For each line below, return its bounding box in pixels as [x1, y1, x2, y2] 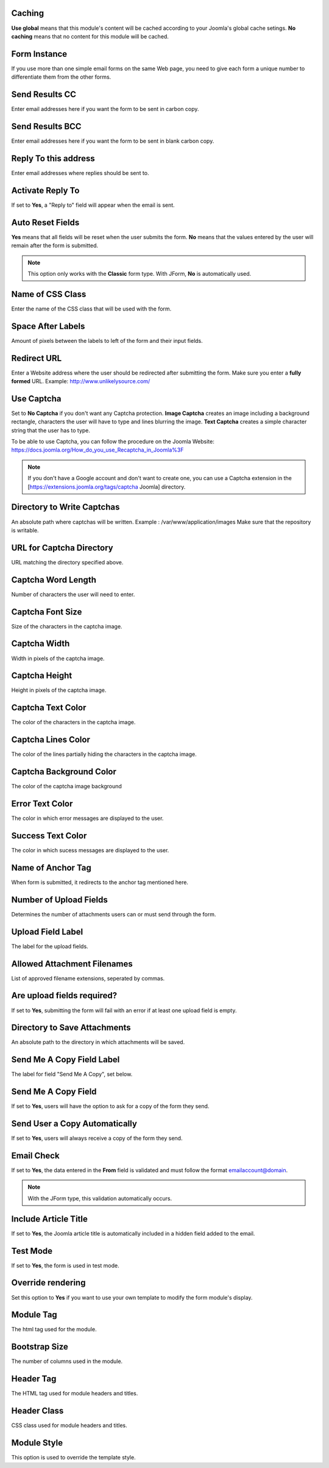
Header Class [11, 1406, 64, 1416]
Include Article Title [11, 1214, 88, 1224]
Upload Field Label [11, 926, 83, 937]
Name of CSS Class [11, 289, 87, 299]
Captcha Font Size [11, 606, 82, 617]
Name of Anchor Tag [11, 862, 91, 873]
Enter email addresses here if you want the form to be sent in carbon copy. [11, 106, 199, 113]
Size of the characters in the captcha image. [11, 622, 122, 630]
